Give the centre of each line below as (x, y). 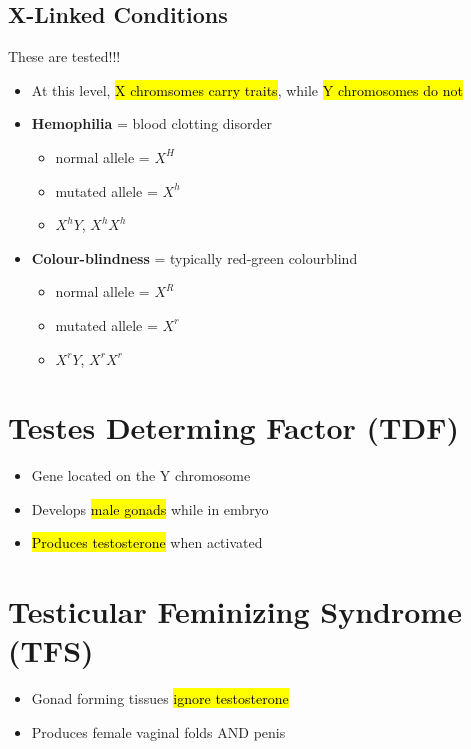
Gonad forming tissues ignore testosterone (160, 698)
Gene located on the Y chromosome (141, 475)
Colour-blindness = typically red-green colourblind (194, 257)
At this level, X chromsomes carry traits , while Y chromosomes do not (247, 89)
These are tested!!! (64, 56)
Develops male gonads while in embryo (150, 508)
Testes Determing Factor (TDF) (233, 427)
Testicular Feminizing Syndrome (235, 611)
